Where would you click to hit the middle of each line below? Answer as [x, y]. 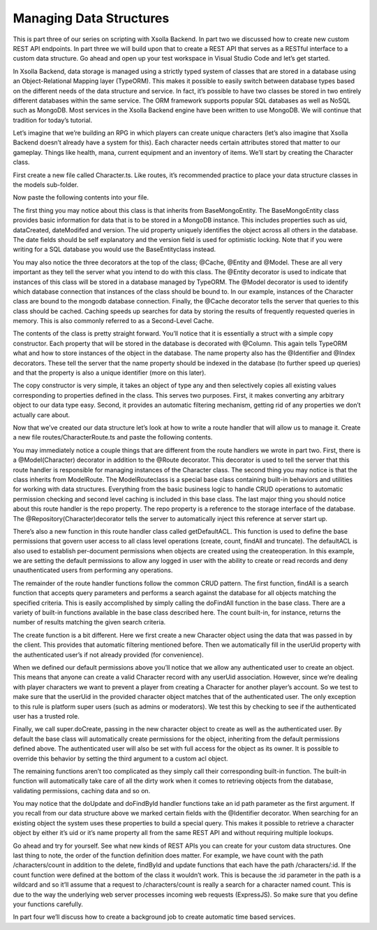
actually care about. [42, 414]
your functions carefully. [48, 904]
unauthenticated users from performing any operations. [93, 570]
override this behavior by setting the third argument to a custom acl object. [120, 758]
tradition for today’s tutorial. [53, 120]
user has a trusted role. [46, 716]
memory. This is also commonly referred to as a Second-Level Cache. [113, 321]
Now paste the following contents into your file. [81, 197]
